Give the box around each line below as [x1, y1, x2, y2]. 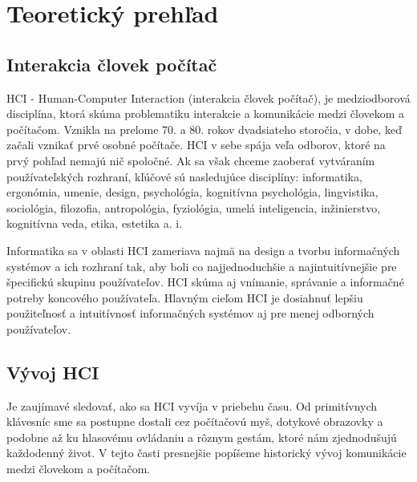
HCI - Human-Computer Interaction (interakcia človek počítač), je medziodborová [6, 89, 411, 106]
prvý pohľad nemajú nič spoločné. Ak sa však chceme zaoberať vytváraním [6, 152, 375, 168]
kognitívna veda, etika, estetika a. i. [6, 215, 183, 232]
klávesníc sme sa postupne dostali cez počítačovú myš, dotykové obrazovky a [6, 413, 383, 430]
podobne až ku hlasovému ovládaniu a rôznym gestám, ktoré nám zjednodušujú [6, 428, 397, 445]
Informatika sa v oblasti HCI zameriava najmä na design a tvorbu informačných [6, 241, 400, 258]
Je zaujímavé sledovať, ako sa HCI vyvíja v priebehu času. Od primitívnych [6, 397, 378, 414]
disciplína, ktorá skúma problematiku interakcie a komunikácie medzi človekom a [6, 105, 405, 122]
